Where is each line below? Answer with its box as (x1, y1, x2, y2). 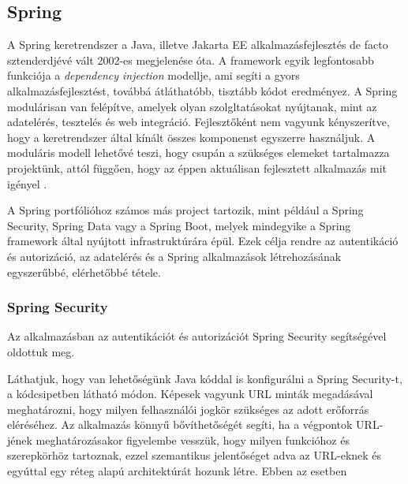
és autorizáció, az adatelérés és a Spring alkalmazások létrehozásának (7, 248, 342, 264)
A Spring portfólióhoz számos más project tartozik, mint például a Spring (7, 202, 364, 218)
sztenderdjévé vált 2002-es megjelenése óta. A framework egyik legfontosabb (7, 51, 374, 68)
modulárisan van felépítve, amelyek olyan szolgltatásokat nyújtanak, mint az (7, 98, 377, 114)
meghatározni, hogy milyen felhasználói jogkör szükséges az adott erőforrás (7, 400, 369, 417)
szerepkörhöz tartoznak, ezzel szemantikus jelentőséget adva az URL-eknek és (7, 447, 382, 464)
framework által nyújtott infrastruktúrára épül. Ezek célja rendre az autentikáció (7, 233, 399, 249)
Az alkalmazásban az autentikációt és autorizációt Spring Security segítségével (7, 328, 387, 344)
